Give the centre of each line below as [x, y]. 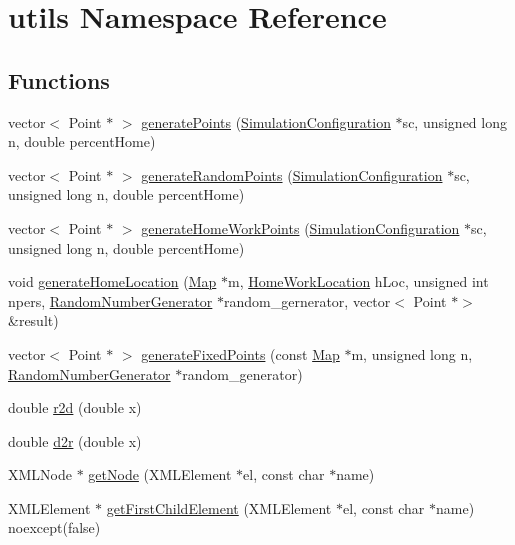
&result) [33, 320]
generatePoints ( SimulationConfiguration [266, 121]
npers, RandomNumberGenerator [110, 300]
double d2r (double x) [75, 440]
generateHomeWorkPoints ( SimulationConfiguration [300, 227]
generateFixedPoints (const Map [240, 353]
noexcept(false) [54, 527]
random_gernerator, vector [307, 300]
